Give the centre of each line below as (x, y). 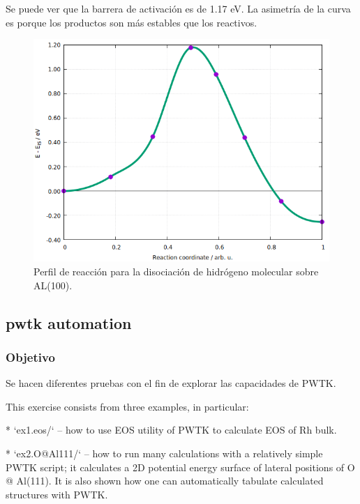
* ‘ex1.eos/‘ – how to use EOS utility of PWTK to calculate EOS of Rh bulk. (171, 430)
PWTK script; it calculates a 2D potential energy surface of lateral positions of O (180, 467)
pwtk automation (69, 322)
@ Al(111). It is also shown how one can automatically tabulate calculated (165, 481)
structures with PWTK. (57, 494)
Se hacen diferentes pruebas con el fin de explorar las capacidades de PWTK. (171, 383)
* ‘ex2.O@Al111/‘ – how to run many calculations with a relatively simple (164, 453)
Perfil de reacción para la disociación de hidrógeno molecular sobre (176, 271)
